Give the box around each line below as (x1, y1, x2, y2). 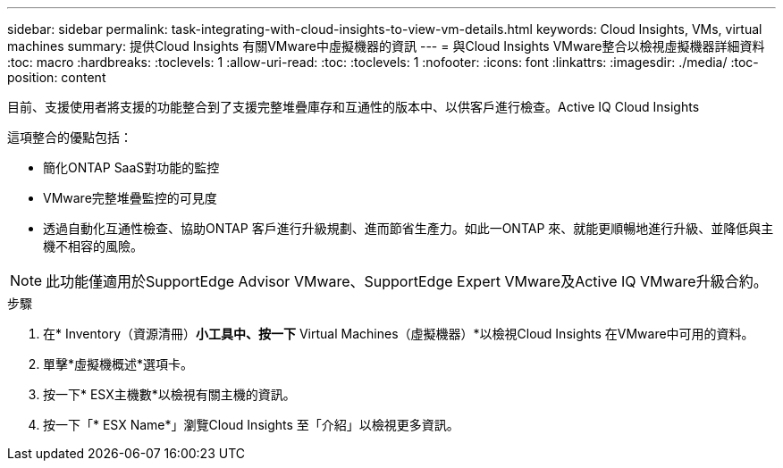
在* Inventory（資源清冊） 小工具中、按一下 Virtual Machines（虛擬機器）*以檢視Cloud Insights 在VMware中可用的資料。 (43, 326, 754, 341)
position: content (7, 70, 106, 85)
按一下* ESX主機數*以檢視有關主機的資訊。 (43, 387, 296, 402)
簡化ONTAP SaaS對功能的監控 (43, 160, 220, 175)
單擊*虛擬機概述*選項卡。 (43, 356, 194, 372)
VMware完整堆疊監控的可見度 (43, 190, 217, 205)
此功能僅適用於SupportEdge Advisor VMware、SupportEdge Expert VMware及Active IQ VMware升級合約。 (46, 272, 768, 290)
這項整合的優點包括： (7, 130, 132, 145)
